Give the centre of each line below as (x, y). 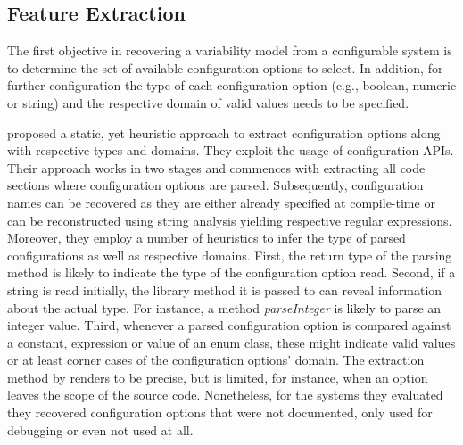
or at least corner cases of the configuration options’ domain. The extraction (216, 360)
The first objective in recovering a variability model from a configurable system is (230, 50)
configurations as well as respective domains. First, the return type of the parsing (230, 255)
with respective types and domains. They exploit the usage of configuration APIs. (231, 150)
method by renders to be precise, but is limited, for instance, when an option (218, 377)
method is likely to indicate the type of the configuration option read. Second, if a (231, 272)
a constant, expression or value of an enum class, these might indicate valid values (231, 342)
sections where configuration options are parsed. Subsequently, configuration (215, 185)
